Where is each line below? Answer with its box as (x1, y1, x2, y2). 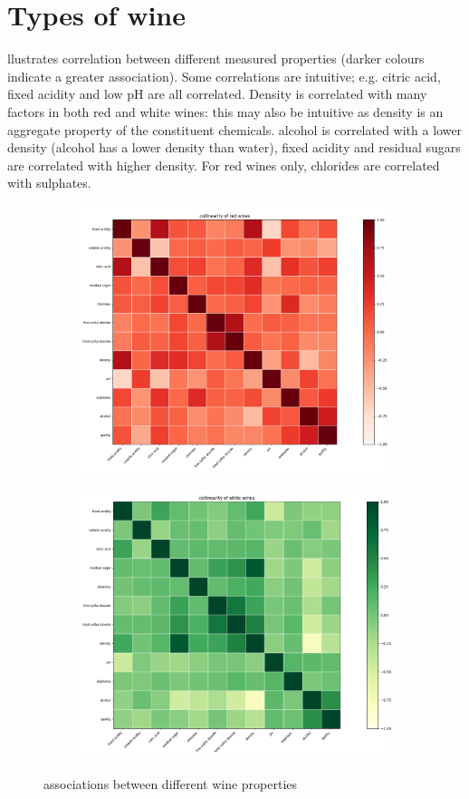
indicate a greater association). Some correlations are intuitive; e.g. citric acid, (7, 66, 441, 85)
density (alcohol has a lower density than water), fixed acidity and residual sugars (7, 138, 461, 157)
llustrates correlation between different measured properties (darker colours (7, 49, 425, 68)
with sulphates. (7, 173, 91, 192)
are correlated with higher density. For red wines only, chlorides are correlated (7, 155, 440, 174)
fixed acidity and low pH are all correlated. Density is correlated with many (7, 84, 427, 103)
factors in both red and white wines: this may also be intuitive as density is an (7, 102, 444, 121)
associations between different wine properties (43, 774, 298, 793)
